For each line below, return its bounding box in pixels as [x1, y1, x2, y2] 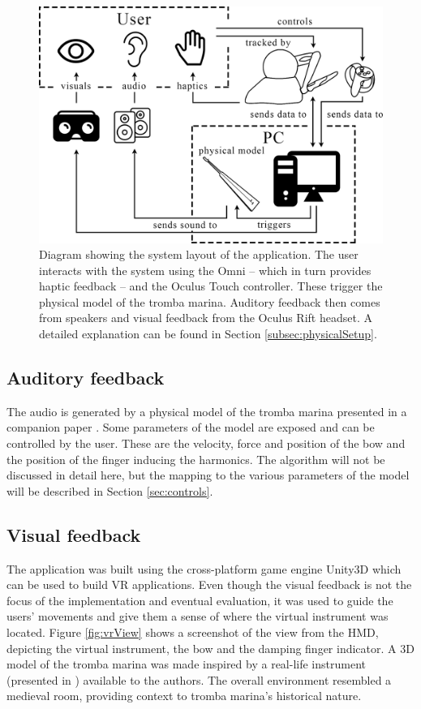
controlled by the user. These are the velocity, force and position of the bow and [6, 435, 406, 452]
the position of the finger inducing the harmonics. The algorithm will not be [6, 450, 385, 467]
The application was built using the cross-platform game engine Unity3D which [6, 560, 402, 577]
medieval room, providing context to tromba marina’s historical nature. [6, 687, 362, 704]
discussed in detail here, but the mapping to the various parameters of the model [6, 466, 410, 483]
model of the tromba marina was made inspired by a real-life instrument [6, 655, 366, 672]
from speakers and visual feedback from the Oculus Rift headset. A [39, 309, 372, 326]
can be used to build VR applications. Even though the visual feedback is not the [6, 576, 412, 593]
